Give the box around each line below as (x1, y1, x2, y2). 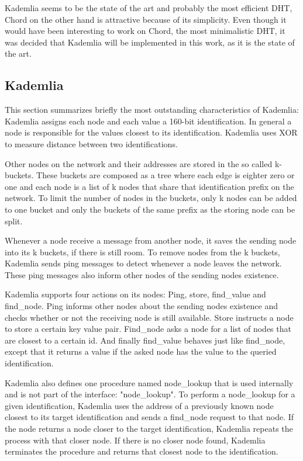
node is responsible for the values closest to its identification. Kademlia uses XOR (5, 126, 298, 138)
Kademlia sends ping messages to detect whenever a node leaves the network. (5, 257, 282, 269)
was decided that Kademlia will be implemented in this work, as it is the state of (5, 36, 295, 48)
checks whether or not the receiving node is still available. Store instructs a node (5, 311, 294, 323)
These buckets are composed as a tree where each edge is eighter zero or (36, 169, 295, 181)
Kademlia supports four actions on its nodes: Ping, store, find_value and (5, 288, 266, 300)
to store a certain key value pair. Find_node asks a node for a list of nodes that (5, 323, 291, 335)
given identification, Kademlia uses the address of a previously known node (5, 399, 274, 411)
